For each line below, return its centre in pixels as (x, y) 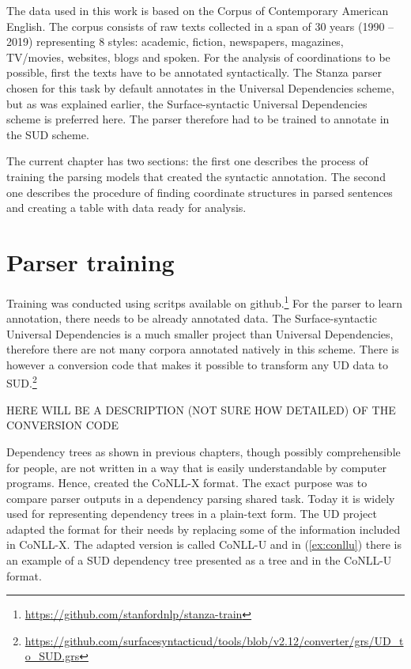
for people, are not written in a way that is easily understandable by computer (197, 467)
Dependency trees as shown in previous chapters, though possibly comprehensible (204, 451)
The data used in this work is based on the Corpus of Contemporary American (198, 10)
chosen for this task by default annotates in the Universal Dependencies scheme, (200, 87)
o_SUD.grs (52, 656)
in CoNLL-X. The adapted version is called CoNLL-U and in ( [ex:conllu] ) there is (204, 544)
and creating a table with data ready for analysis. (126, 208)
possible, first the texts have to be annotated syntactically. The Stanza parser (194, 72)
